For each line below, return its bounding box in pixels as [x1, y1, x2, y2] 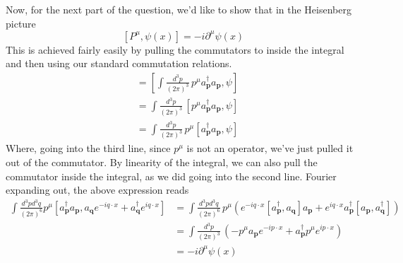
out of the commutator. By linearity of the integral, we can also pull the [6, 155, 318, 170]
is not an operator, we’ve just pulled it [186, 141, 354, 156]
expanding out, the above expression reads [6, 182, 189, 197]
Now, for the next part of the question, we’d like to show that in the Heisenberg [6, 2, 351, 16]
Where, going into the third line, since [6, 141, 171, 156]
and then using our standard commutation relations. [6, 56, 232, 71]
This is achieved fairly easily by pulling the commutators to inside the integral [6, 42, 344, 57]
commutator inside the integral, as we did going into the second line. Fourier [6, 168, 337, 183]
